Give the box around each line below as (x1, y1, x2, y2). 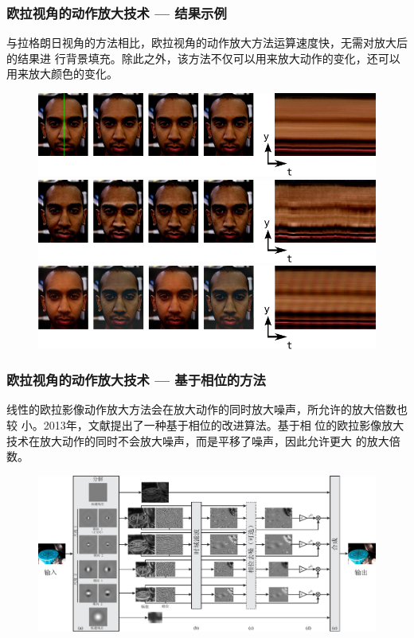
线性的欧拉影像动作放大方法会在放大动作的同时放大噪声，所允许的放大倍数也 (6, 401, 408, 418)
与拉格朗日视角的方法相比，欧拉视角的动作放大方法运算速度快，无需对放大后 (6, 34, 408, 51)
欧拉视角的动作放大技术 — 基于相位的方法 (6, 370, 266, 390)
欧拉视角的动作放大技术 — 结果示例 (6, 2, 227, 22)
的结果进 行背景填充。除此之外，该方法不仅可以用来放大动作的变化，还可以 (6, 49, 400, 66)
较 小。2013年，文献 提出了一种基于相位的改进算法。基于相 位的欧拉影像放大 (6, 416, 404, 433)
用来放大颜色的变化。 (6, 65, 118, 82)
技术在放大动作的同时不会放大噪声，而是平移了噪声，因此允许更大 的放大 (6, 432, 389, 449)
